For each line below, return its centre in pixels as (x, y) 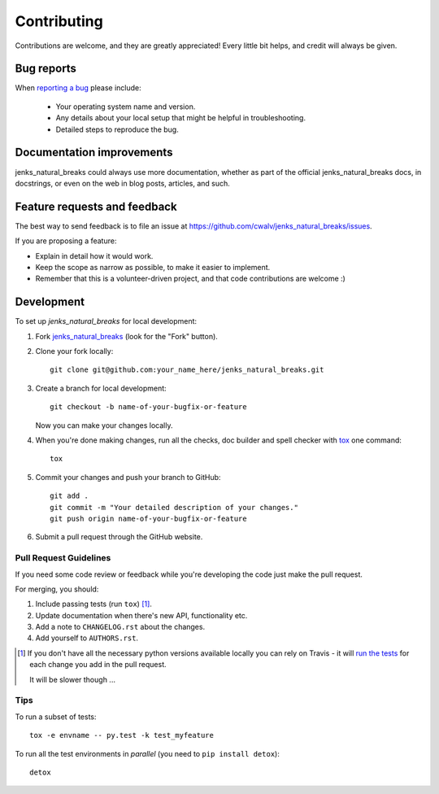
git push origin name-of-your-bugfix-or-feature (148, 518)
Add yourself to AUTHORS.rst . (87, 638)
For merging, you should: (57, 589)
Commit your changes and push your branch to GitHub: (128, 477)
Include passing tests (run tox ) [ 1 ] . (93, 604)
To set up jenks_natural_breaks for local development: (106, 321)
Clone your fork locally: (74, 351)
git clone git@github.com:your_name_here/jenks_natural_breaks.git (187, 370)
